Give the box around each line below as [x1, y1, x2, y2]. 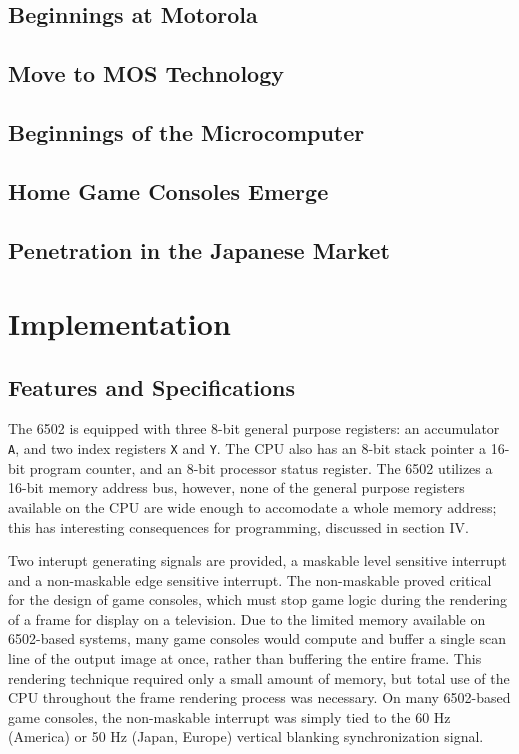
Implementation [8, 303, 231, 344]
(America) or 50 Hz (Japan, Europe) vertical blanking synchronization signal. [8, 726, 484, 747]
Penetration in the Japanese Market [8, 234, 390, 265]
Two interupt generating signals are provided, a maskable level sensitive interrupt [8, 550, 507, 571]
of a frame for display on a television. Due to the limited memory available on [8, 608, 486, 629]
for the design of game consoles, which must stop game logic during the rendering [8, 589, 508, 610]
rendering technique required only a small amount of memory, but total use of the [8, 667, 510, 688]
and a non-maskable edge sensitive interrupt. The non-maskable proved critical [8, 569, 492, 590]
